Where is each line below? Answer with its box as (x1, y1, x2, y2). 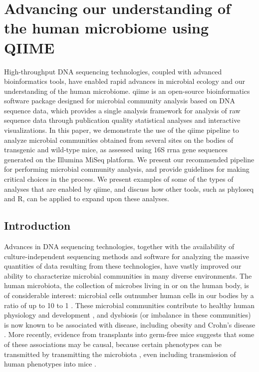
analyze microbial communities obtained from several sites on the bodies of (4, 134, 234, 145)
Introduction (4, 218, 71, 233)
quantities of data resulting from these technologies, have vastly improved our (4, 261, 242, 271)
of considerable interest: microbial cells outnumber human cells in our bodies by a (4, 290, 254, 300)
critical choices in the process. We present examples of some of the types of (4, 174, 234, 184)
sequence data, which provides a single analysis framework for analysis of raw (4, 105, 241, 115)
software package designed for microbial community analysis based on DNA (4, 95, 236, 106)
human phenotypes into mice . (4, 359, 96, 369)
